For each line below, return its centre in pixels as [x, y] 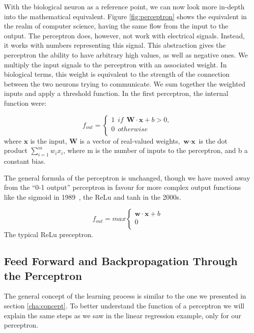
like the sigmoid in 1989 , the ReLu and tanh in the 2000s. [93, 197]
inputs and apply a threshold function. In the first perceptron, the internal [116, 93]
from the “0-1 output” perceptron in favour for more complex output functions [123, 187]
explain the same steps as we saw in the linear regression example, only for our [123, 315]
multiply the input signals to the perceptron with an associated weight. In [115, 64]
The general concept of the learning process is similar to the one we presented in [125, 296]
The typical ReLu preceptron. [49, 234]
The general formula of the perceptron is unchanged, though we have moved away [127, 177]
